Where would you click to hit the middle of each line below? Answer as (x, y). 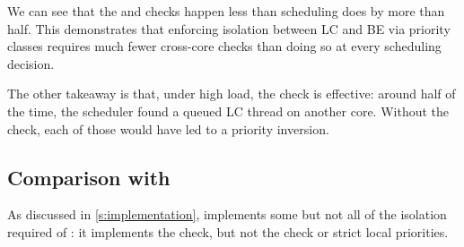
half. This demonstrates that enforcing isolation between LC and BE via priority (229, 28)
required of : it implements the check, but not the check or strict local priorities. (228, 231)
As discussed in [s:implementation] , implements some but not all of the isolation (227, 214)
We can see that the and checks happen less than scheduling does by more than (226, 11)
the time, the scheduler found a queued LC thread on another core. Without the (228, 111)
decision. (31, 63)
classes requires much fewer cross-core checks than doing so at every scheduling (224, 46)
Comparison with (89, 177)
